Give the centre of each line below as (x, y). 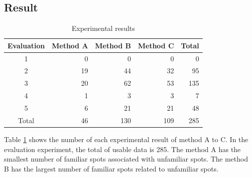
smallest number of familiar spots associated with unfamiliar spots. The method (126, 159)
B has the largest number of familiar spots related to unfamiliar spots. (111, 168)
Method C (156, 45)
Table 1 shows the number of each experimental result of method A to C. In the (126, 139)
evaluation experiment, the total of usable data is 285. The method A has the (123, 149)
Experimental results (103, 28)
